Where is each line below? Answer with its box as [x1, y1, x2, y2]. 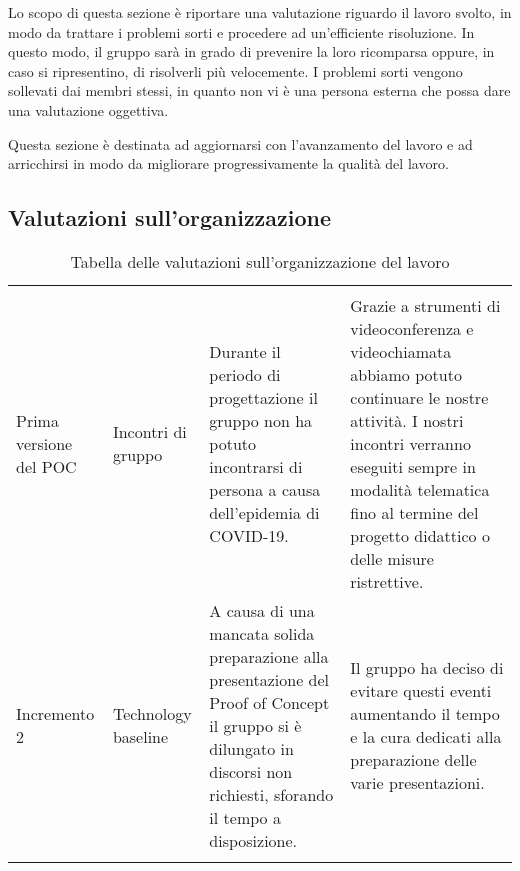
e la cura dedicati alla [350, 725, 502, 749]
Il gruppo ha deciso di [350, 656, 504, 680]
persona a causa [209, 477, 321, 501]
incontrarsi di [209, 454, 303, 478]
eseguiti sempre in [350, 454, 476, 478]
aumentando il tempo [350, 702, 500, 726]
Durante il [209, 339, 281, 363]
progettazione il [209, 385, 318, 409]
